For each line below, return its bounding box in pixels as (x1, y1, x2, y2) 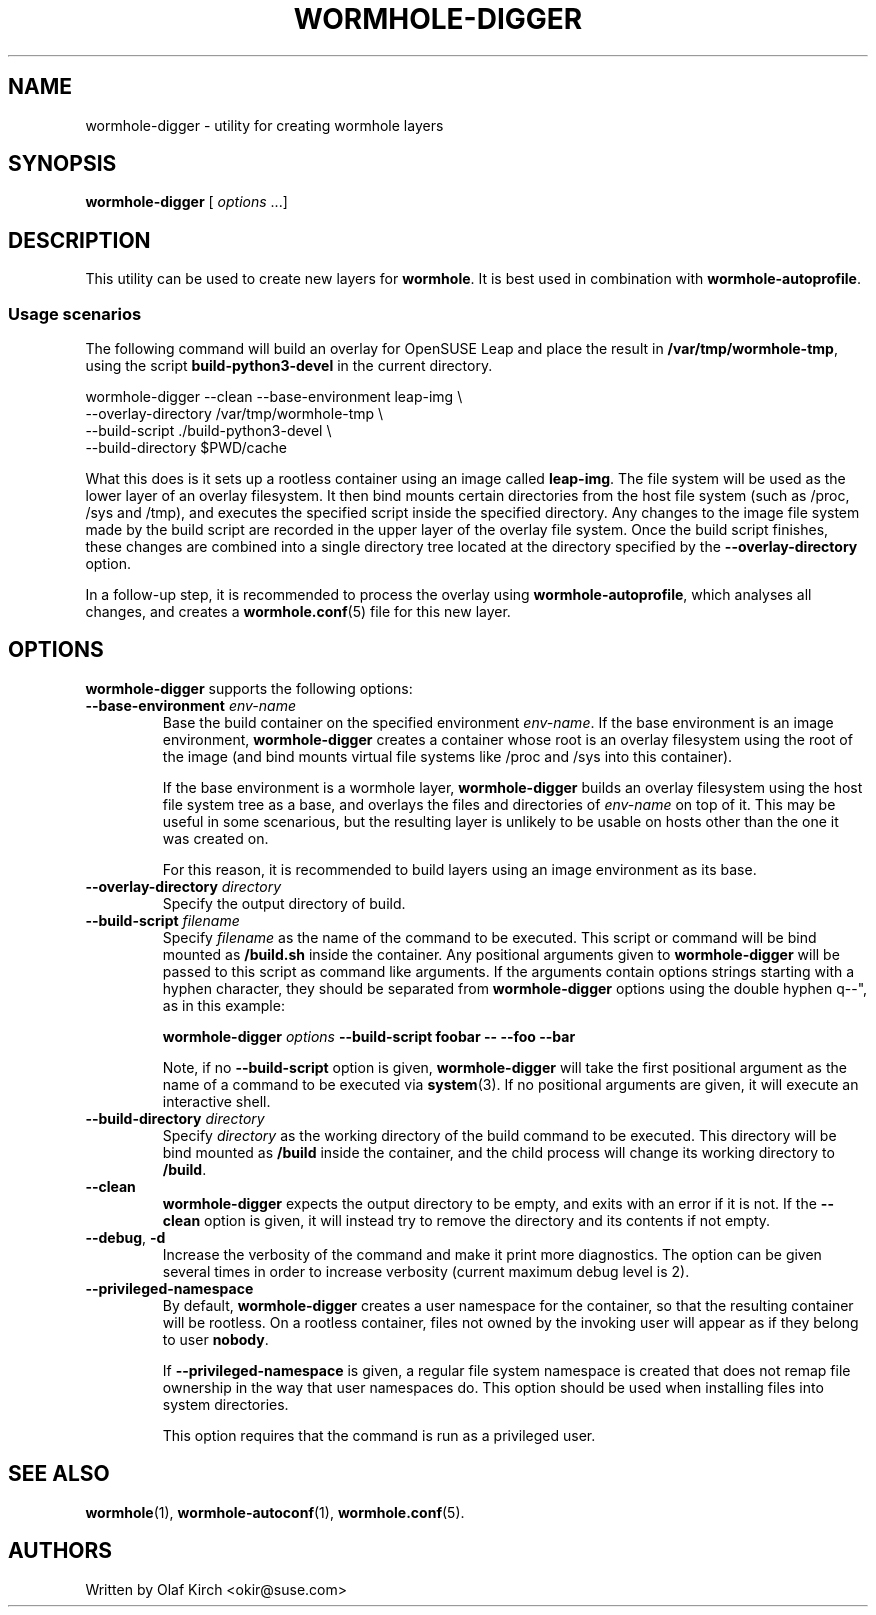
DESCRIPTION (8, 227, 151, 253)
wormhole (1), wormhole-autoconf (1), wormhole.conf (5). (85, 1503, 465, 1521)
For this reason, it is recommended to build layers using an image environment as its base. (162, 860, 757, 878)
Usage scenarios (8, 303, 142, 324)
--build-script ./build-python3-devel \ (85, 422, 332, 440)
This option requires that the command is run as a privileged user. (162, 1426, 596, 1444)
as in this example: (162, 996, 285, 1014)
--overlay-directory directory (85, 877, 282, 895)
